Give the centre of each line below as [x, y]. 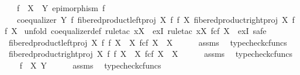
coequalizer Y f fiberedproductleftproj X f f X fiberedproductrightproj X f [156, 19]
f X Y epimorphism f [61, 8]
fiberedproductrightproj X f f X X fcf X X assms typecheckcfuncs [151, 54]
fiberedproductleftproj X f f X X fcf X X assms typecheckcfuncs [148, 42]
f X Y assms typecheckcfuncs [90, 65]
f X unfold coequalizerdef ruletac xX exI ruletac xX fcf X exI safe [136, 31]
